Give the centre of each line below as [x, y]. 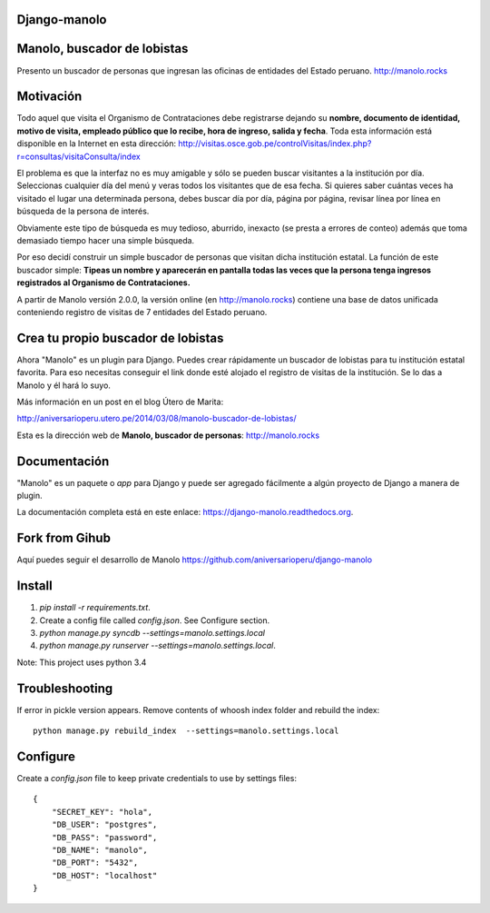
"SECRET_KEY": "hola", [102, 812]
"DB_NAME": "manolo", [100, 850]
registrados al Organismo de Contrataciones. [103, 283]
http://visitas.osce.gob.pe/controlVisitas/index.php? [275, 144]
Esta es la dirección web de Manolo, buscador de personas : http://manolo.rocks [168, 435]
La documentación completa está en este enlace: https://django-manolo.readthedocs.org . [185, 512]
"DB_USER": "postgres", [104, 825]
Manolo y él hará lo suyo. [64, 385]
